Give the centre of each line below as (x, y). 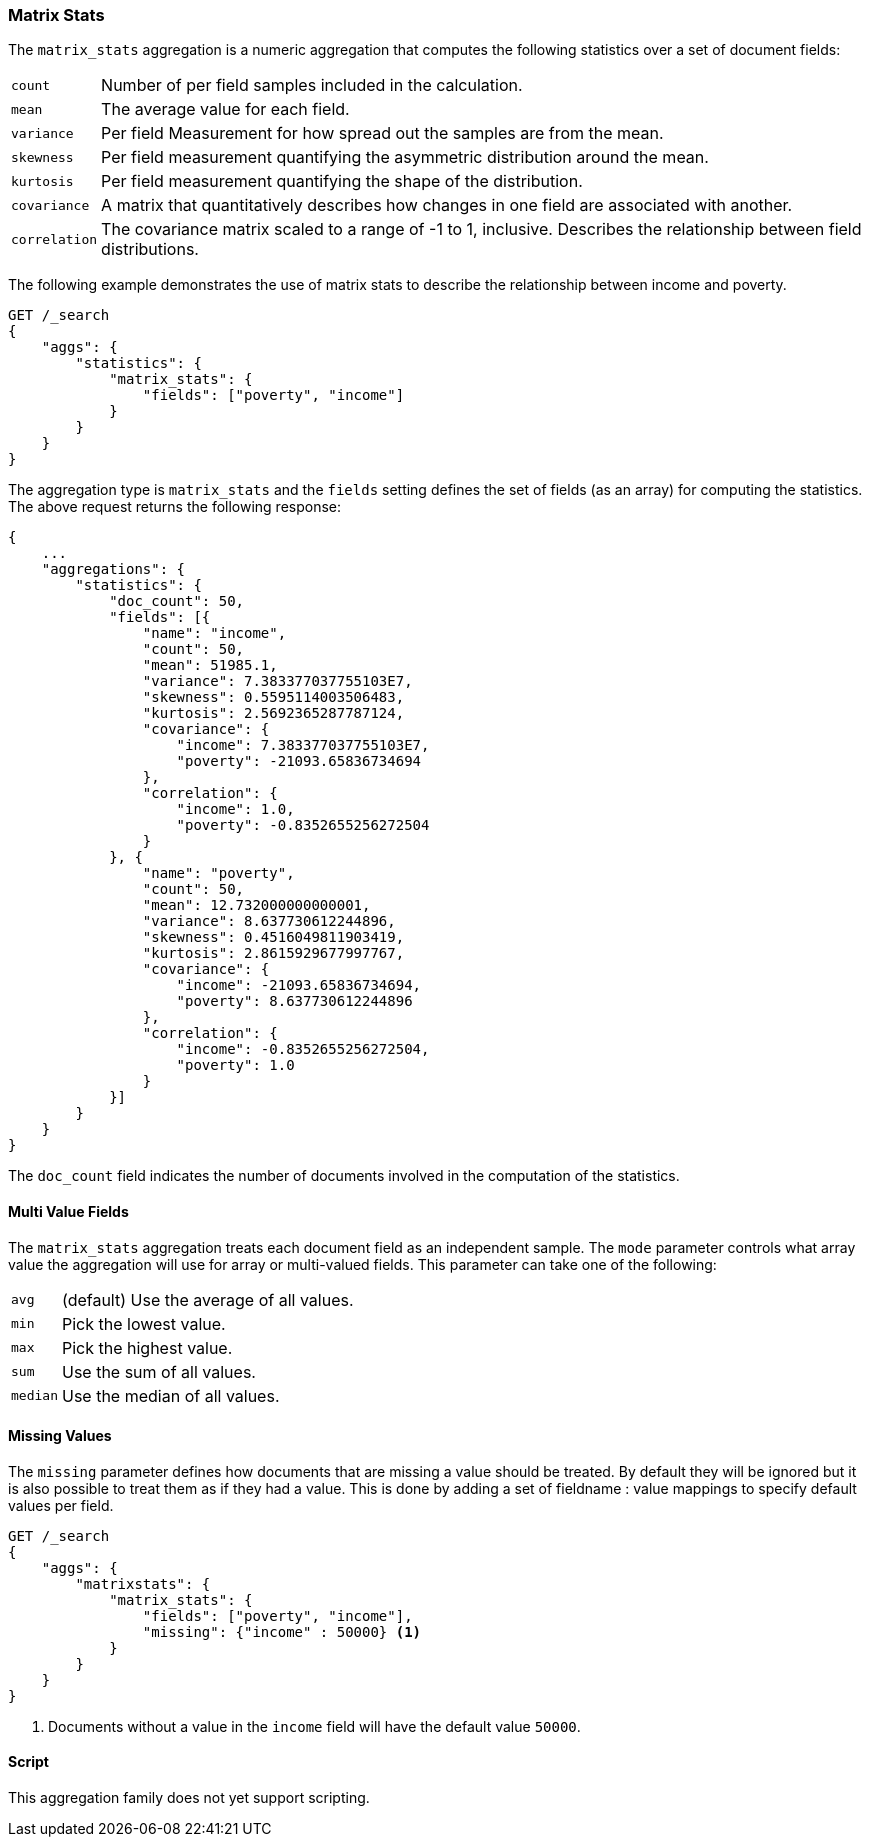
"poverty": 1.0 (235, 1065)
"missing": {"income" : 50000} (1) (282, 1631)
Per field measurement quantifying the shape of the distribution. (342, 181)
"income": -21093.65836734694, (299, 985)
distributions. (150, 249)
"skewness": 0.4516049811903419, (273, 937)
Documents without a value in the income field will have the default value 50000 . (314, 1726)
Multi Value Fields (68, 1211)
